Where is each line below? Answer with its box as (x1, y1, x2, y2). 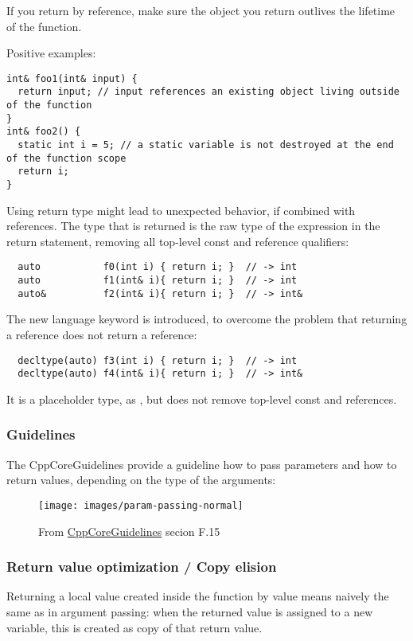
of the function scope (6, 152, 127, 164)
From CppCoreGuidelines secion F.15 (38, 522, 220, 539)
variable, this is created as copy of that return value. (6, 619, 263, 635)
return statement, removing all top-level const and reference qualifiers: (6, 233, 349, 249)
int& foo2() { (6, 126, 81, 138)
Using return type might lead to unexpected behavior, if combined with (6, 201, 356, 218)
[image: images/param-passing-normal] (38, 499, 244, 511)
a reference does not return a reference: (6, 326, 197, 343)
